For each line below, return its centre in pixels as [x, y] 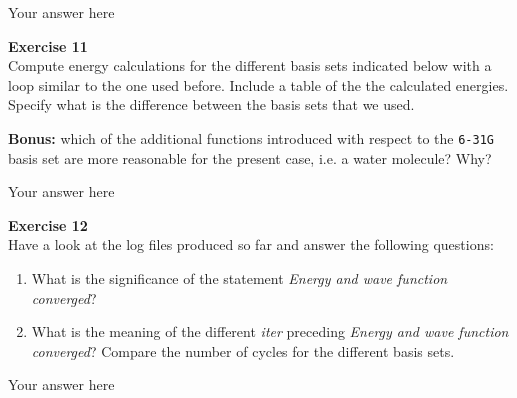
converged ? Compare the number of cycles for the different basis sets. [243, 350]
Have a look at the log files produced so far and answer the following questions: [251, 244]
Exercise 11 [48, 45]
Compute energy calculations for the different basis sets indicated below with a [250, 65]
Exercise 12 [48, 224]
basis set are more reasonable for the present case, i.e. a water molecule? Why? [250, 157]
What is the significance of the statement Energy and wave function [239, 278]
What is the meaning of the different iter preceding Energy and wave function [270, 331]
